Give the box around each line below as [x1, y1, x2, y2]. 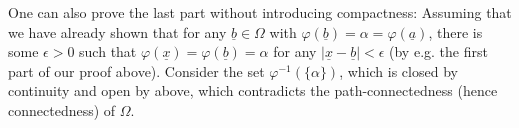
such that [79, 41, 137, 62]
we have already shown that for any [8, 21, 227, 42]
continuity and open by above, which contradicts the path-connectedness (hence [8, 80, 498, 101]
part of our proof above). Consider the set [8, 60, 265, 81]
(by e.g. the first [389, 41, 488, 62]
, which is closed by [339, 60, 458, 81]
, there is [428, 21, 483, 42]
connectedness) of [8, 99, 116, 120]
